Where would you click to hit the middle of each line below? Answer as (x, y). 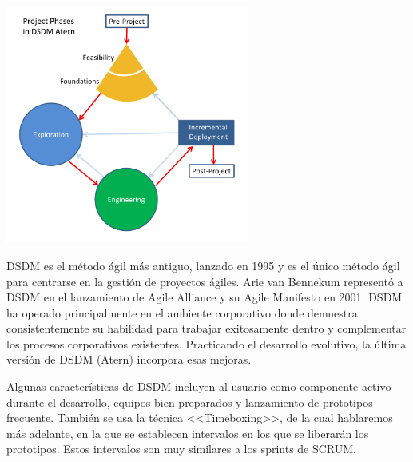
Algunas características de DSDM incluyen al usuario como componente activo (199, 386)
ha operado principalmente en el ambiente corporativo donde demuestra (182, 312)
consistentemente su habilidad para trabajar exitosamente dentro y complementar (206, 328)
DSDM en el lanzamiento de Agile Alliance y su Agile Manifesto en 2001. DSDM (205, 297)
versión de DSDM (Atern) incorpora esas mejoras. (129, 359)
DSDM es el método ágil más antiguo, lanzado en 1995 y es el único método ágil (203, 265)
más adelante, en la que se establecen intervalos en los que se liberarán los (188, 433)
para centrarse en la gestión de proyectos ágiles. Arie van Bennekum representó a (205, 281)
